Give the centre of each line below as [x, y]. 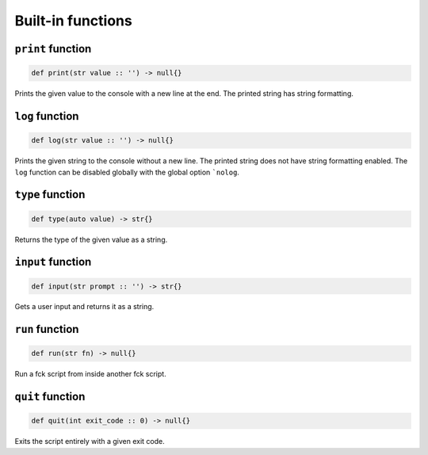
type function [50, 195]
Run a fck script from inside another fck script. [90, 374]
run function [47, 329]
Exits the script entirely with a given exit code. [90, 442]
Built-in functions [73, 21]
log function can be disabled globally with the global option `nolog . [127, 172]
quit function [50, 397]
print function [53, 49]
